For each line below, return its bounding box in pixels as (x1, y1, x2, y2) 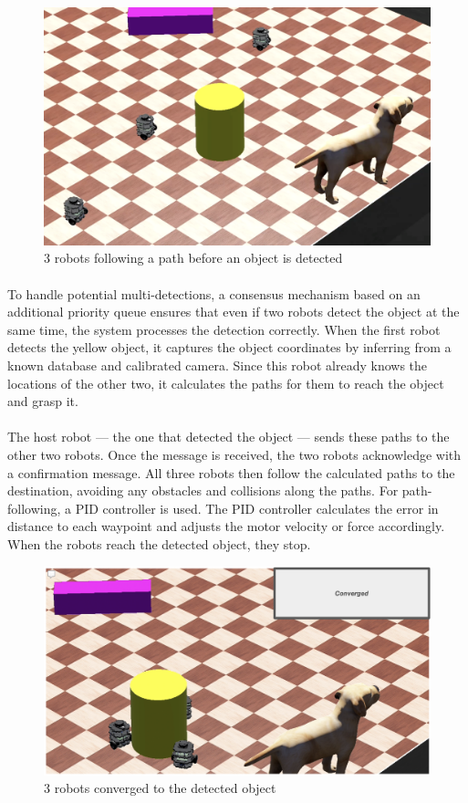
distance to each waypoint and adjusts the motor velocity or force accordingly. (7, 516, 445, 536)
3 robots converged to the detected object (44, 778, 276, 798)
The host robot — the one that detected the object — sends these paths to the (7, 427, 450, 446)
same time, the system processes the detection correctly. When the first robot (7, 319, 441, 339)
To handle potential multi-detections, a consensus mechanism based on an (7, 284, 421, 303)
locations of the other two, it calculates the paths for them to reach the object (7, 373, 444, 392)
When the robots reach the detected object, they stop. (7, 534, 311, 553)
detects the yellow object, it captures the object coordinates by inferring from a (7, 338, 452, 357)
